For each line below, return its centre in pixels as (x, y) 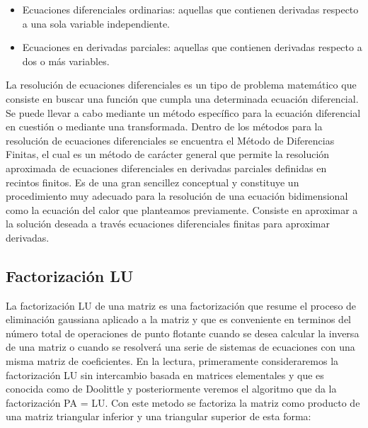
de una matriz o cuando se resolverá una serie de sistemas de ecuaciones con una (180, 347)
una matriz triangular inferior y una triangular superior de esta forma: (159, 416)
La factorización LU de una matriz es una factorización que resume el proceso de (181, 305)
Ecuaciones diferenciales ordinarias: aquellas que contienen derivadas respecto (190, 9)
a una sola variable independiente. (96, 23)
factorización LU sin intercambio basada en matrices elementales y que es (165, 374)
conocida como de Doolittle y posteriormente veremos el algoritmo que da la (171, 389)
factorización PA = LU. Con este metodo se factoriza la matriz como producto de (183, 402)
